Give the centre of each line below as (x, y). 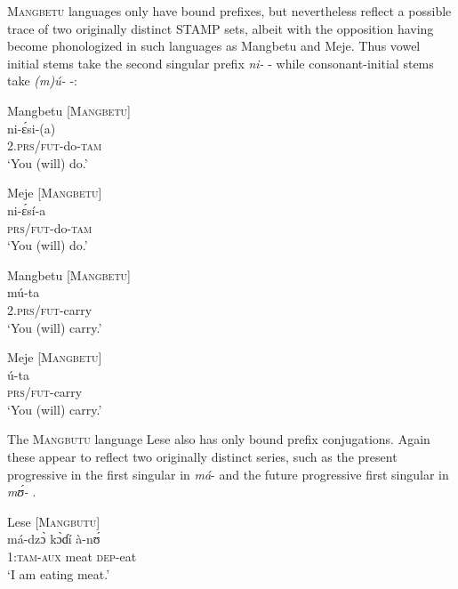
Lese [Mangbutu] (54, 521)
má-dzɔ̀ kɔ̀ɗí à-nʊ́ (54, 539)
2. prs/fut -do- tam (55, 145)
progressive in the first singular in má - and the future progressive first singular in (228, 474)
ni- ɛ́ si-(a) (32, 128)
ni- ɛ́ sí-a (27, 210)
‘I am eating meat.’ (59, 573)
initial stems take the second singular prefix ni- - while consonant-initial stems (221, 63)
